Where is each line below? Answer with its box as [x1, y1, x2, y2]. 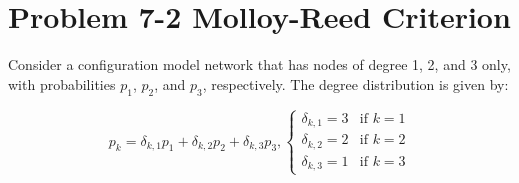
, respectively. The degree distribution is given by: [202, 73, 509, 94]
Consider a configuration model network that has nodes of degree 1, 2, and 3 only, [8, 54, 511, 75]
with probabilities [8, 73, 116, 94]
